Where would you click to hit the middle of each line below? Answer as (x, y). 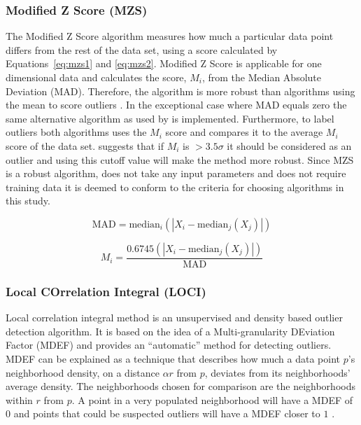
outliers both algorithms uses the (76, 132)
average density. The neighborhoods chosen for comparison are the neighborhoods (180, 386)
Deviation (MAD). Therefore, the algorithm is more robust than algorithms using (180, 91)
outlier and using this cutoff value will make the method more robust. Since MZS (180, 159)
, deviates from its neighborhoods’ (277, 372)
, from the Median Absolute (261, 77)
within (19, 399)
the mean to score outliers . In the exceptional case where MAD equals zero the (176, 105)
